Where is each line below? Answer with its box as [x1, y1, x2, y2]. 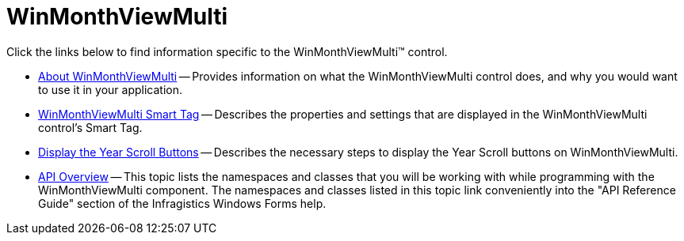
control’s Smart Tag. [38, 120, 143, 134]
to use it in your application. [38, 82, 182, 96]
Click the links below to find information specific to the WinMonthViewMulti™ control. [6, 44, 448, 58]
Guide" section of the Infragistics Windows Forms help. [38, 196, 327, 210]
